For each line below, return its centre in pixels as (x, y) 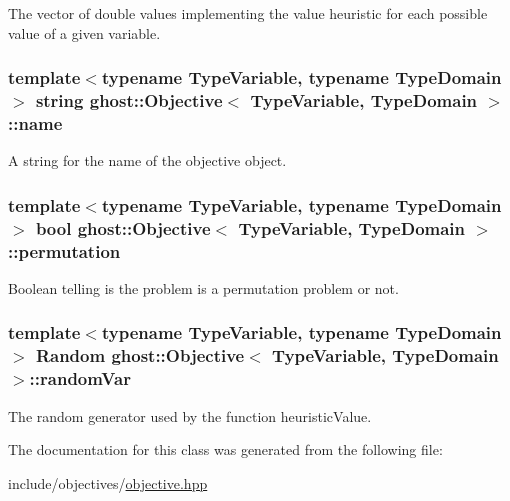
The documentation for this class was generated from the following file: (225, 449)
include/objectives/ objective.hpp (108, 482)
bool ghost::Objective (123, 227)
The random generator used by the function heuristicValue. (190, 415)
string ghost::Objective (129, 100)
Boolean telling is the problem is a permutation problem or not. (203, 287)
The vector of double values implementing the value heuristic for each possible (248, 13)
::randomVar (80, 378)
